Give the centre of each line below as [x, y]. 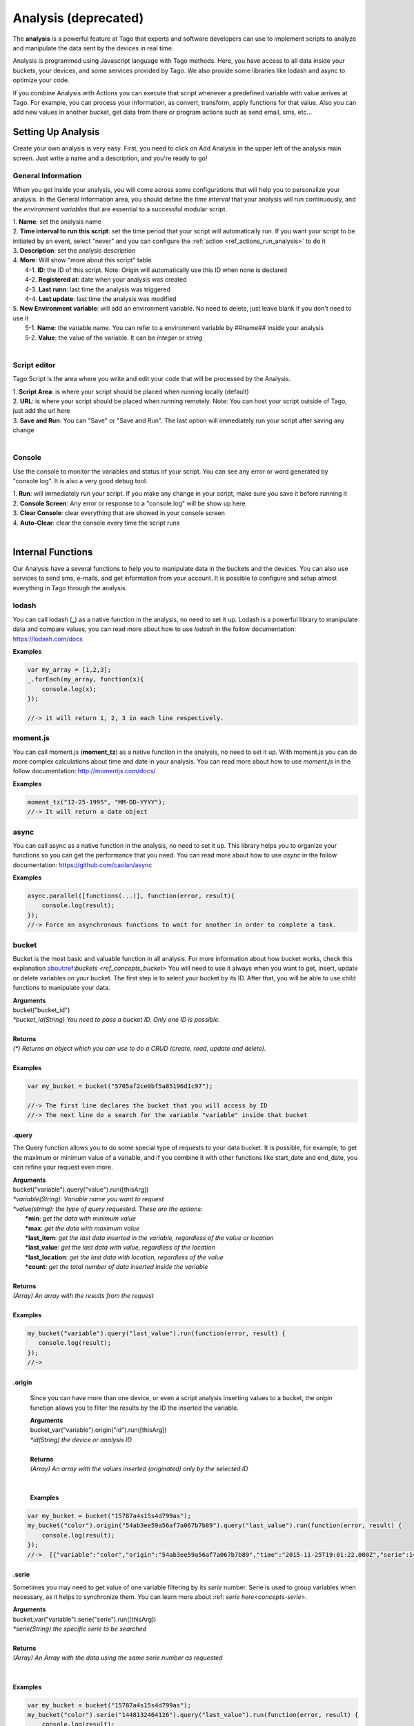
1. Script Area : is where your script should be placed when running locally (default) [131, 391]
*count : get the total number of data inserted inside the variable [117, 1267]
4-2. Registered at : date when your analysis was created [106, 280]
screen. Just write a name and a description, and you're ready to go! [110, 158]
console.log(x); [69, 689]
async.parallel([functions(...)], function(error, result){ [131, 896]
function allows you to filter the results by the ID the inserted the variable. [135, 1408]
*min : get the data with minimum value [80, 1219]
